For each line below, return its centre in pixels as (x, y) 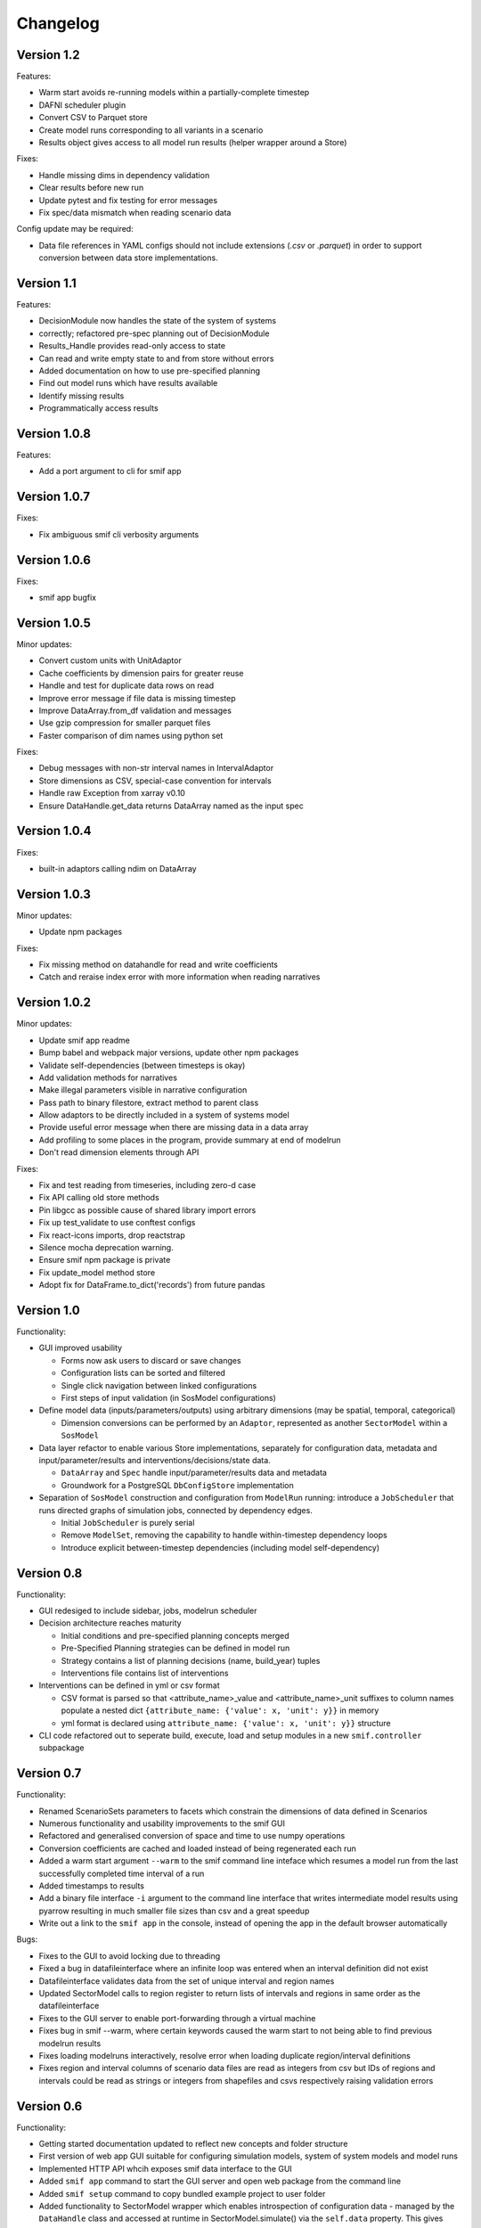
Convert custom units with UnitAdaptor (110, 660)
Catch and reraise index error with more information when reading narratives (179, 977)
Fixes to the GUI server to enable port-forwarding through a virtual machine (177, 2018)
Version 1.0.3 (53, 894)
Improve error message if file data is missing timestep (137, 698)
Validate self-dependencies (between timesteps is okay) (142, 1065)
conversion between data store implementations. (128, 258)
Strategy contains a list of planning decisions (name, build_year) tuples (191, 1660)
